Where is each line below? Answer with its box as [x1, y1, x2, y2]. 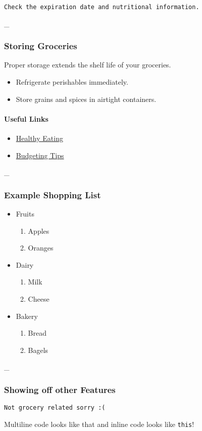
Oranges [28, 242, 54, 253]
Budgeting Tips [16, 150, 64, 160]
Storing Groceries [4, 40, 77, 52]
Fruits [16, 208, 34, 219]
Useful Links [4, 113, 48, 124]
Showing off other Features [4, 383, 116, 396]
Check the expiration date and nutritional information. [4, 4, 199, 11]
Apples [28, 225, 49, 236]
